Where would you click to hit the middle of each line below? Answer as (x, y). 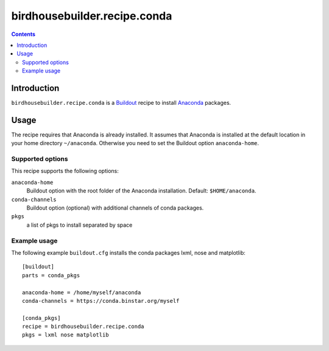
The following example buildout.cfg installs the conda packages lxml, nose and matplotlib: (129, 252)
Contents (23, 34)
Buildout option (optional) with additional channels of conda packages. (115, 208)
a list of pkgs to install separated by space (80, 225)
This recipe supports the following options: (65, 171)
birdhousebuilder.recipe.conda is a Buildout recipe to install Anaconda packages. (121, 103)
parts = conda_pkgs (51, 275)
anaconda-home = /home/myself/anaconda (82, 292)
